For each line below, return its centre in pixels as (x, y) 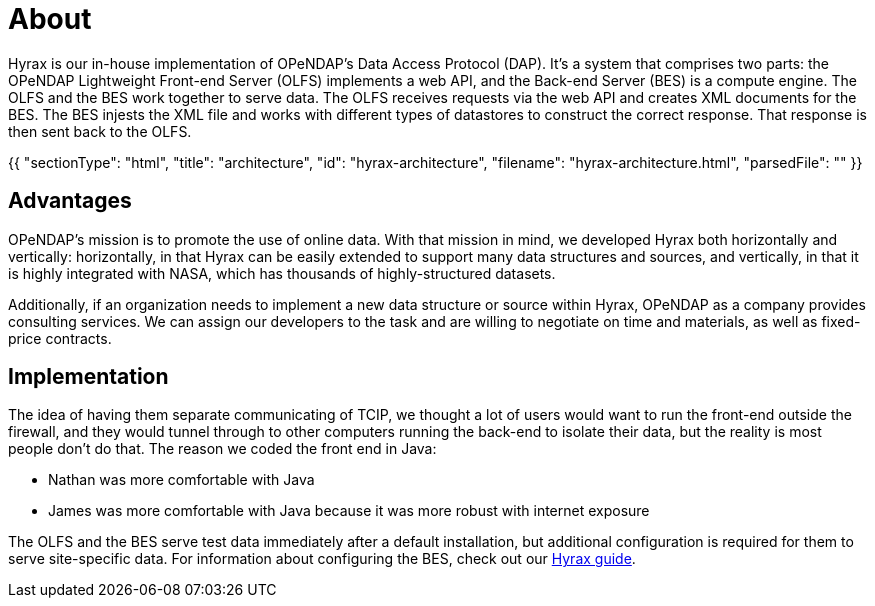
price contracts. (60, 338)
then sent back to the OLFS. (100, 131)
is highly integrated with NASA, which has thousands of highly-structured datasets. (282, 273)
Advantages (70, 201)
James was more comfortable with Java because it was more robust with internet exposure (349, 511)
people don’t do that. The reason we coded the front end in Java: (222, 449)
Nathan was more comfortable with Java (181, 480)
